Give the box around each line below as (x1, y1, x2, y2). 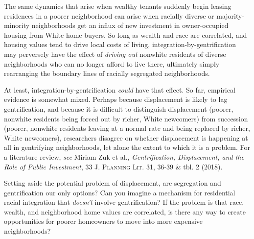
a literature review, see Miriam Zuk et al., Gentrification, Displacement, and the (4, 151, 244, 162)
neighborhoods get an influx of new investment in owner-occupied (31, 20, 229, 30)
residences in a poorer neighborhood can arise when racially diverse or (4, 10, 214, 21)
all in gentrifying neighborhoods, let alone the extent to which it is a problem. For (4, 142, 250, 152)
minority (4, 20, 30, 30)
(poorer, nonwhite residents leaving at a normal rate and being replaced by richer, (4, 123, 250, 133)
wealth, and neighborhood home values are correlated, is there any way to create (4, 206, 246, 216)
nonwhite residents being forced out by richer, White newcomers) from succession (4, 113, 248, 123)
